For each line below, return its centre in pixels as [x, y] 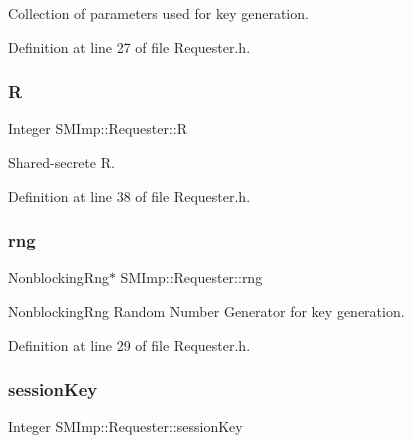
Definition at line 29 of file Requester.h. [129, 344]
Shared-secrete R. [61, 162]
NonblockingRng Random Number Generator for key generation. [206, 311]
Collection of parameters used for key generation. [158, 13]
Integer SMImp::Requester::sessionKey [125, 426]
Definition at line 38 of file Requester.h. [129, 195]
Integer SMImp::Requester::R [98, 128]
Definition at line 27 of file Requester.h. [129, 46]
